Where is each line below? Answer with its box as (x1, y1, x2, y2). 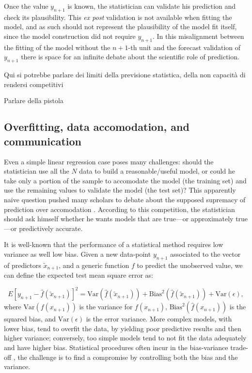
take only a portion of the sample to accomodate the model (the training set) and (4, 175, 247, 185)
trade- (230, 342, 248, 353)
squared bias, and (4, 314, 56, 324)
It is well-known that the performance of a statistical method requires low (4, 239, 223, 249)
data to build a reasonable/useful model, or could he (79, 166, 235, 176)
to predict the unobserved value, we (137, 260, 243, 270)
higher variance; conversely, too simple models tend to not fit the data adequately (4, 333, 247, 343)
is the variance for (79, 302, 133, 312)
